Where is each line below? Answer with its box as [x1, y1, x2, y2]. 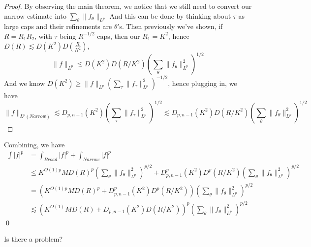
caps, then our [97, 30, 140, 41]
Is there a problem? [4, 234, 63, 244]
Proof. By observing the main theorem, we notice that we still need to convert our [4, 1, 252, 11]
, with [34, 30, 52, 41]
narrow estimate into [4, 10, 66, 21]
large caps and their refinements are [4, 21, 112, 31]
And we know [4, 78, 45, 88]
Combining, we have [4, 139, 65, 150]
